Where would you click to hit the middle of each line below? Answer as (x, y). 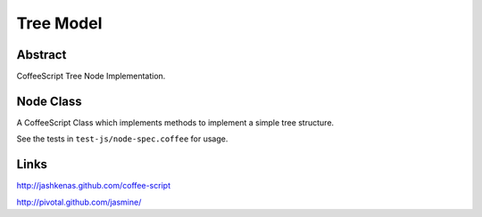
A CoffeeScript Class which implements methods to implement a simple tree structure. (175, 122)
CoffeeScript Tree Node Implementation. (91, 76)
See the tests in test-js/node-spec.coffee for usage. (122, 139)
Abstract (42, 55)
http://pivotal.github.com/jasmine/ (79, 202)
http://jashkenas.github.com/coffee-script (94, 186)
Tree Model (59, 23)
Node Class (49, 101)
